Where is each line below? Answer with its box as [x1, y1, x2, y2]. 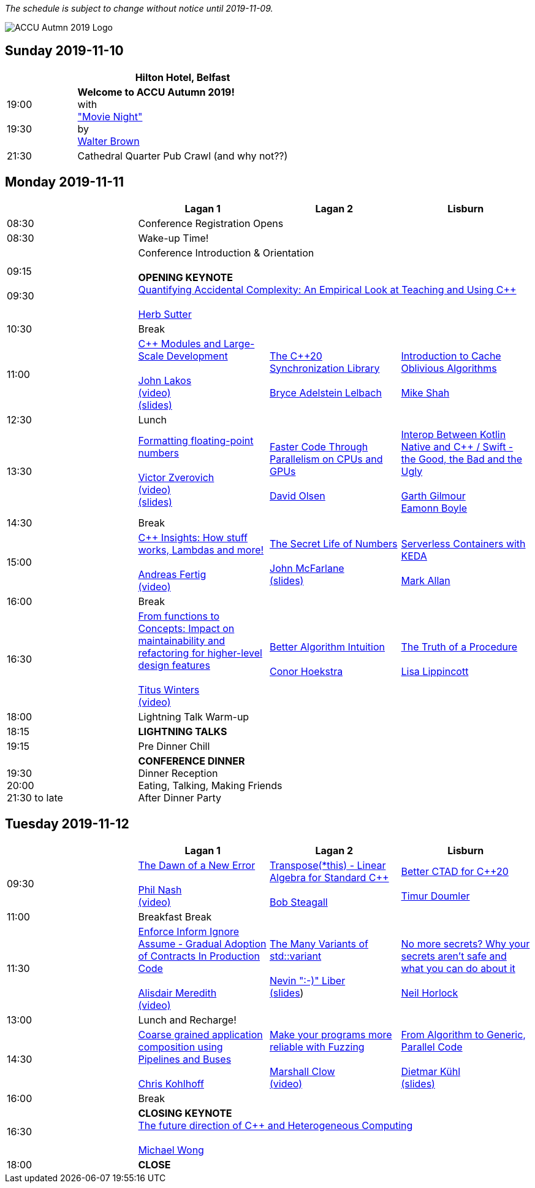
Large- [224, 337, 255, 350]
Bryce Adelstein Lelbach [270, 386, 382, 399]
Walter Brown [77, 134, 140, 147]
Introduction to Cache [401, 349, 501, 362]
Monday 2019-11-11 [5, 174, 124, 190]
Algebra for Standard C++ [270, 871, 389, 884]
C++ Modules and [138, 337, 221, 350]
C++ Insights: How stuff [138, 531, 248, 544]
